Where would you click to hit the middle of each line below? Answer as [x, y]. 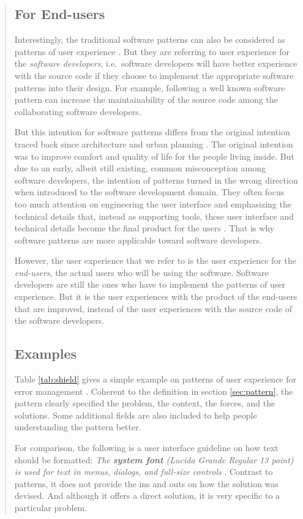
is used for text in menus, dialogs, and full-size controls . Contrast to [144, 472]
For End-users [60, 14]
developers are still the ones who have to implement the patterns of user [150, 284]
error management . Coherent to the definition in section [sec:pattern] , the [154, 391]
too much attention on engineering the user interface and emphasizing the [153, 203]
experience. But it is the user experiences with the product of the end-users [156, 297]
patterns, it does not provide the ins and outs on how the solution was [146, 483]
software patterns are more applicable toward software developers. [138, 240]
